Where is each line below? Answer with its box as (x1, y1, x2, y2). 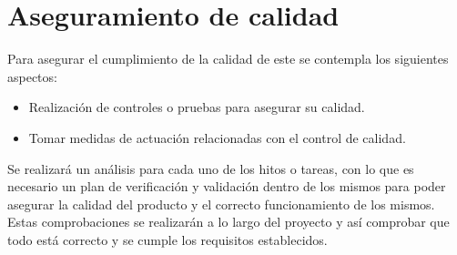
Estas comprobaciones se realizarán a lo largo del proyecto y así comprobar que (7, 212, 450, 231)
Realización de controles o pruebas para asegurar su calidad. (28, 97, 365, 117)
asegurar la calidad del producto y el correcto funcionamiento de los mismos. (7, 194, 435, 213)
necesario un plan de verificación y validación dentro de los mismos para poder (7, 177, 446, 196)
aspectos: (7, 66, 57, 86)
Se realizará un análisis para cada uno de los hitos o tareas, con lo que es (7, 158, 414, 178)
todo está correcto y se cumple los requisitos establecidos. (7, 229, 328, 249)
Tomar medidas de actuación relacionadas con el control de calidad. (28, 127, 406, 147)
